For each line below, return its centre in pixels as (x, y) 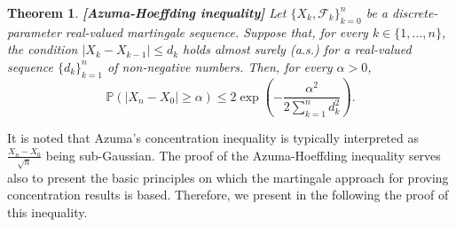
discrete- (415, 12)
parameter (34, 31)
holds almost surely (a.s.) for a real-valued (297, 49)
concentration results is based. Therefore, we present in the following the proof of (228, 195)
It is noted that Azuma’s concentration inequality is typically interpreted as (213, 138)
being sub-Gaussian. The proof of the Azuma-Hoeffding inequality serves (243, 155)
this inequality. (47, 212)
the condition (43, 49)
